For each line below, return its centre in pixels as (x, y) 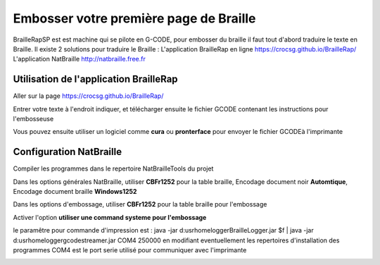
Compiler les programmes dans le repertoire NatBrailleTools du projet (113, 168)
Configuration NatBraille (68, 152)
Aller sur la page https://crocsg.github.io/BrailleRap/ (88, 96)
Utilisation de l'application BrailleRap (96, 79)
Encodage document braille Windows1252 (75, 192)
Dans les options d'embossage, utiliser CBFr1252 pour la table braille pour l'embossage (140, 204)
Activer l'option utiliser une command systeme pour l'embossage (110, 217)
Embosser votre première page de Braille (134, 18)
